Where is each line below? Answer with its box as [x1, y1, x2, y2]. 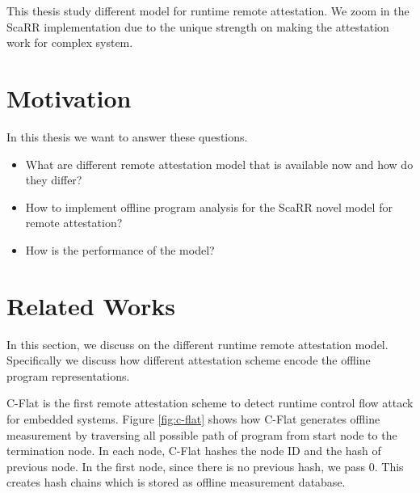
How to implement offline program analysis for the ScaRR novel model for [25, 198, 393, 215]
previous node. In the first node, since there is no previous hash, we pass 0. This [6, 457, 404, 474]
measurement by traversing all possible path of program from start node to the [6, 426, 397, 443]
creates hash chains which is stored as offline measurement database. [6, 474, 346, 491]
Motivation [6, 81, 132, 114]
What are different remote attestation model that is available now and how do [25, 155, 414, 172]
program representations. [6, 367, 130, 384]
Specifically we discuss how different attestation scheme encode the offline [6, 352, 371, 369]
